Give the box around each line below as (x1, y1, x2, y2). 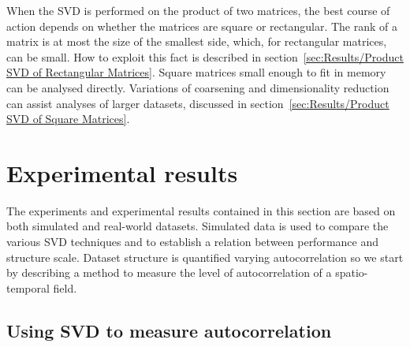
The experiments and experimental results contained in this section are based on (6, 202, 396, 218)
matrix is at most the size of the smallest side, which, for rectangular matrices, (6, 33, 387, 50)
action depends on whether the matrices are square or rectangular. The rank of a (6, 17, 397, 34)
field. (53, 279, 77, 296)
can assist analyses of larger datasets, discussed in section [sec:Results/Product (6, 95, 389, 111)
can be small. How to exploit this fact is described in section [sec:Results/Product (6, 48, 404, 65)
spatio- (335, 264, 368, 281)
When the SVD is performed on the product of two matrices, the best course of (6, 2, 390, 18)
